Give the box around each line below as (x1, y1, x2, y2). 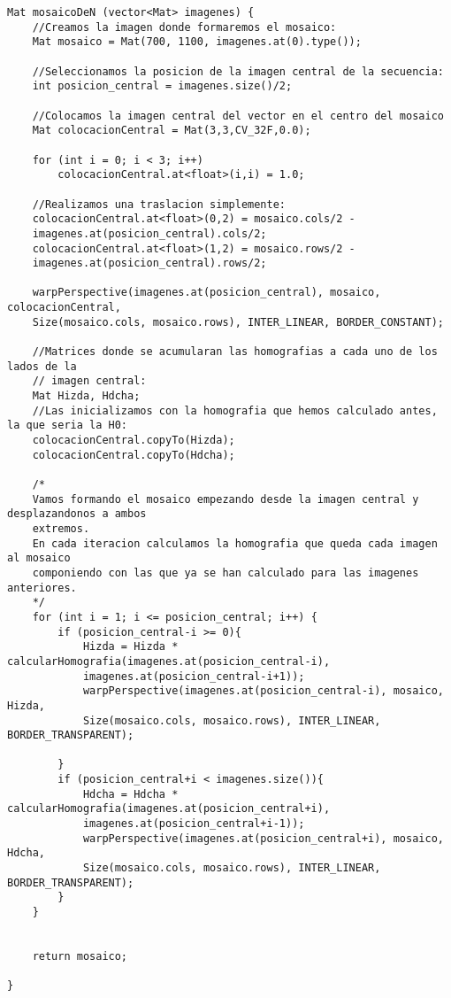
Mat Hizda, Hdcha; (32, 390, 141, 403)
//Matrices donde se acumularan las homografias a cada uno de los (32, 345, 438, 359)
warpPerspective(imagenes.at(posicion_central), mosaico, (32, 286, 381, 299)
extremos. (32, 522, 90, 535)
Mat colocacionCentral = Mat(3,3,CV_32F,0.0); (32, 124, 311, 137)
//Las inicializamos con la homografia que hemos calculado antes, (32, 404, 438, 417)
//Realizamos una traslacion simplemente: (32, 197, 286, 211)
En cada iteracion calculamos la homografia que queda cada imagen (32, 537, 438, 550)
